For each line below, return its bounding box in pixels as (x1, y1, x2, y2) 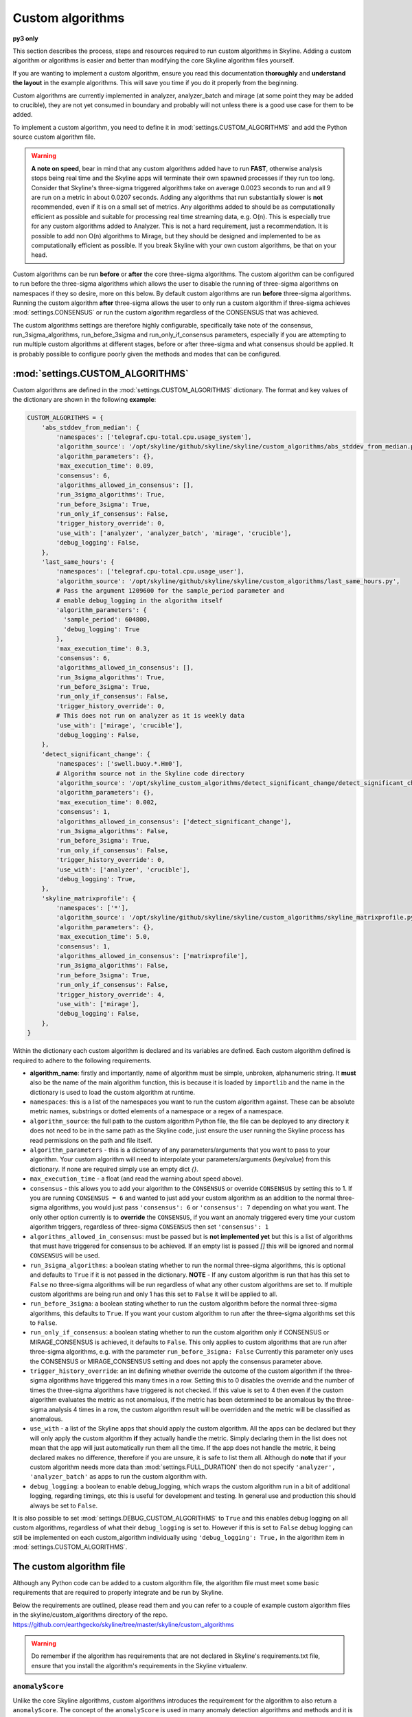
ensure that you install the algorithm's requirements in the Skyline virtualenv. (31, 1661, 248, 1670)
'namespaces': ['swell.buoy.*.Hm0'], (56, 760, 183, 768)
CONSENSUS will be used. (30, 1251, 100, 1260)
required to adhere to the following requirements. (12, 1056, 152, 1065)
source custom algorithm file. (12, 133, 96, 141)
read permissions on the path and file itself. (30, 1136, 152, 1144)
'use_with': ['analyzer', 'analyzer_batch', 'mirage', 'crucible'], (56, 529, 292, 537)
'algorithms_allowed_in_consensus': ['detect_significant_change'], (56, 817, 292, 826)
